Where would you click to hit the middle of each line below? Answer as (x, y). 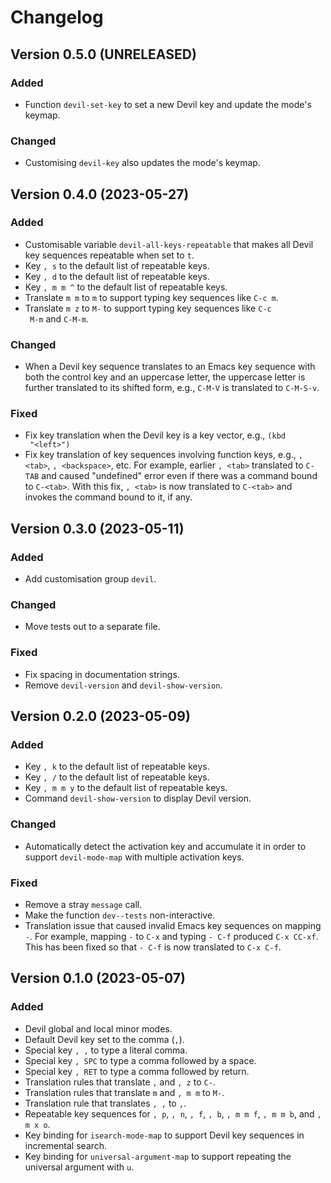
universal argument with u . (79, 1167)
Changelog (57, 17)
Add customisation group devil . (90, 579)
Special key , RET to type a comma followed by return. (137, 1071)
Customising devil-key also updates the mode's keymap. (142, 163)
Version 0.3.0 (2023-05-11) (97, 528)
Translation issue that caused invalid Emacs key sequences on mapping (173, 926)
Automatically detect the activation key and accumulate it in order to (165, 846)
